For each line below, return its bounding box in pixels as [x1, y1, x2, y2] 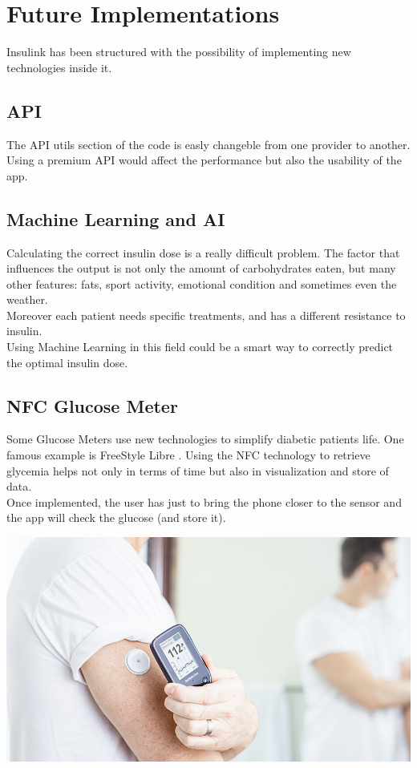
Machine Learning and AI [6, 206, 225, 231]
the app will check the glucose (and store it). [6, 509, 226, 526]
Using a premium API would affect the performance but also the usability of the [6, 152, 402, 168]
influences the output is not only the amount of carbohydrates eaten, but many [6, 260, 396, 277]
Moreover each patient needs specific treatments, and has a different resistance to [6, 306, 406, 323]
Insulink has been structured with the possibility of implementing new [6, 43, 351, 60]
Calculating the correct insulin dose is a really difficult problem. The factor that [6, 244, 400, 261]
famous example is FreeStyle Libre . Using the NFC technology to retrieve [6, 447, 370, 463]
